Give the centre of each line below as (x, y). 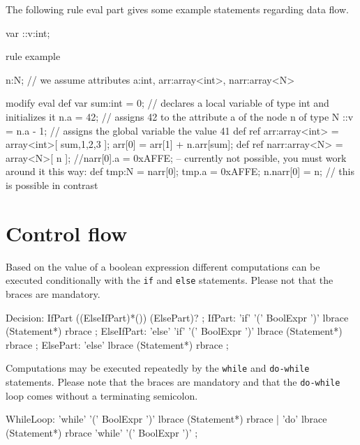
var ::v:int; (28, 32)
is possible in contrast (52, 184)
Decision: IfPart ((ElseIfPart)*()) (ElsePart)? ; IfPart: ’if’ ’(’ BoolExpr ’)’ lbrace (177, 317)
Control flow (67, 233)
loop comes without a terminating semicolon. (102, 395)
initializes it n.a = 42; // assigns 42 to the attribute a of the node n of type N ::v (180, 116)
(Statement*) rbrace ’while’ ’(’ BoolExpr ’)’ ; (102, 432)
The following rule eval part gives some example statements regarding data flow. (177, 9)
